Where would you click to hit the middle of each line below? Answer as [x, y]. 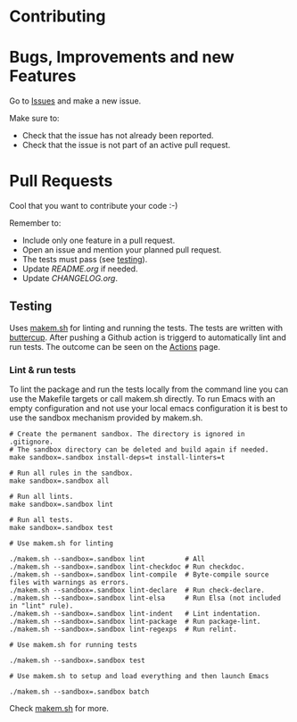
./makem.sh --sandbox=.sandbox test [77, 661]
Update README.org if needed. [80, 269]
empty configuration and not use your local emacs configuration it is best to [148, 409]
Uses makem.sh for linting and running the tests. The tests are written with [146, 328]
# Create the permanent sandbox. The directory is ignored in [127, 435]
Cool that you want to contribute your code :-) [94, 206]
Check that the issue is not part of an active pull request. [126, 145]
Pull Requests [61, 181]
